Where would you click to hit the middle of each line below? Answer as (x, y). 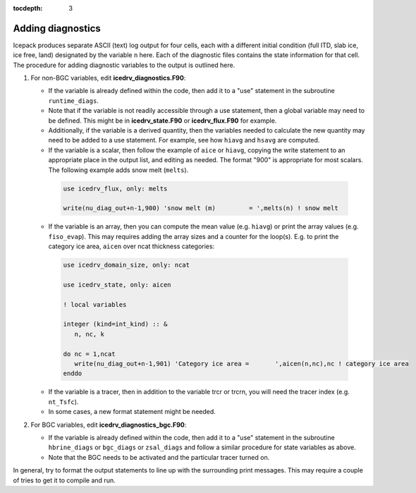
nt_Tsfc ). (63, 401)
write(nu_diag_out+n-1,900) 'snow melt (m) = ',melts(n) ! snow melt (201, 208)
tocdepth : (28, 8)
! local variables (95, 304)
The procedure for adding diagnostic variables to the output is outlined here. (124, 65)
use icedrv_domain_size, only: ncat (127, 265)
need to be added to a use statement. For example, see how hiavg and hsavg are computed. (184, 140)
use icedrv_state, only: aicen (117, 285)
